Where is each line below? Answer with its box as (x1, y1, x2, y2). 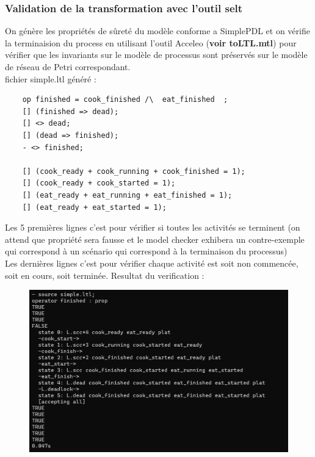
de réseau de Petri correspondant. (5, 60, 131, 73)
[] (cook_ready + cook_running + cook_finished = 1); (22, 167, 245, 176)
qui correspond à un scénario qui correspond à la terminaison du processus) (5, 245, 288, 257)
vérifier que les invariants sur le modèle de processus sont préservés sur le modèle (5, 48, 308, 61)
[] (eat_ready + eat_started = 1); (22, 203, 167, 212)
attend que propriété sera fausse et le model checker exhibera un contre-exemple (5, 232, 305, 245)
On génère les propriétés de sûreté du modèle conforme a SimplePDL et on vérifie (5, 24, 310, 37)
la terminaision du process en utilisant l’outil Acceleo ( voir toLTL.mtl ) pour (5, 36, 297, 49)
